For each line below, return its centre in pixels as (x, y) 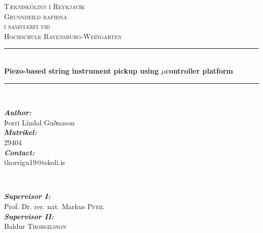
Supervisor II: (29, 216)
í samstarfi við (27, 26)
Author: (18, 112)
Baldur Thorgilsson (35, 226)
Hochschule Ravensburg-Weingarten (63, 36)
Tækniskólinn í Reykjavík (45, 6)
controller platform (199, 70)
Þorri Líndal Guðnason (39, 122)
